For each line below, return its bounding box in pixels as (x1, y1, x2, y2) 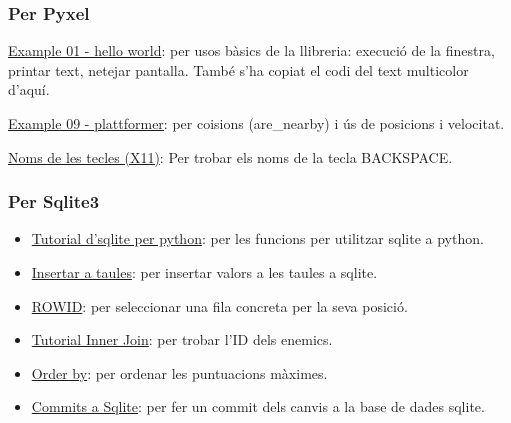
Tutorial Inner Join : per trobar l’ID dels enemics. (31, 329, 333, 350)
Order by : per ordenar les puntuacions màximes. (31, 362, 328, 383)
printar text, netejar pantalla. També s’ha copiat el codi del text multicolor (8, 59, 469, 80)
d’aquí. (8, 79, 50, 100)
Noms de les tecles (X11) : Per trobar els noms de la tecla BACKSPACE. (8, 146, 453, 167)
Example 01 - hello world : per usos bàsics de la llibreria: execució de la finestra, (8, 40, 495, 61)
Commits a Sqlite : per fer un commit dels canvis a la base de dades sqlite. (31, 396, 485, 417)
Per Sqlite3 (8, 189, 100, 214)
